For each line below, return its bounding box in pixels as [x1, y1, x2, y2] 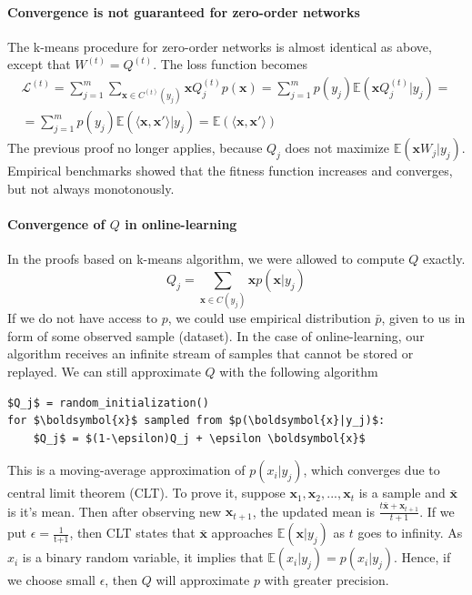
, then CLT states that [69, 523, 196, 542]
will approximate [156, 570, 250, 590]
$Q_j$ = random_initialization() [7, 396, 209, 409]
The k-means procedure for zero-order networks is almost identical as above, [7, 36, 432, 55]
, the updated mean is [252, 501, 375, 520]
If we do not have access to [7, 308, 157, 328]
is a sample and [358, 483, 446, 502]
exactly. [423, 249, 466, 268]
